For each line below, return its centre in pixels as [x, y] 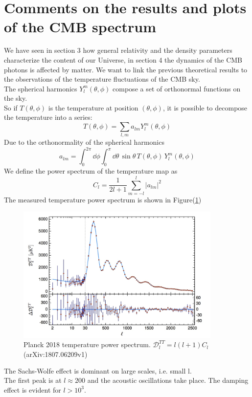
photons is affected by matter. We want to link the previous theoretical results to [126, 69]
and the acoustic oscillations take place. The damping [168, 380]
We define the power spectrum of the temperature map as [91, 171]
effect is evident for [33, 389]
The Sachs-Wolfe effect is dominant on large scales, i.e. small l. [98, 370]
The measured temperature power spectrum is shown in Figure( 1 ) [103, 199]
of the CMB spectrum [80, 27]
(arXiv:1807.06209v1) [56, 354]
